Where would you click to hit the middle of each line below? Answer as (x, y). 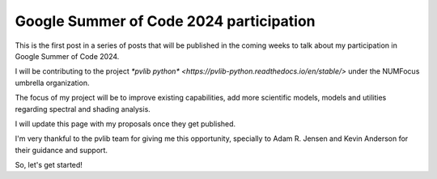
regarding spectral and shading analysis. (83, 109)
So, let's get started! (49, 165)
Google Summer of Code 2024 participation (165, 21)
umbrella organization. (52, 83)
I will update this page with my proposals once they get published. (125, 124)
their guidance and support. (62, 150)
